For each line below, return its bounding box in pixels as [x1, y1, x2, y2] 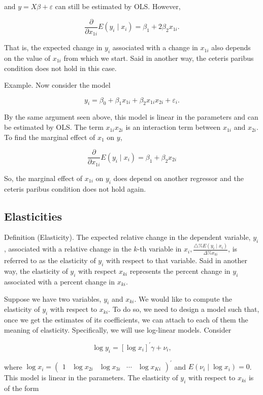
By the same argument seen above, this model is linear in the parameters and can [4, 112, 258, 122]
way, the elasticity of [4, 266, 68, 276]
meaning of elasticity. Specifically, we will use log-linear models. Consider [4, 324, 232, 335]
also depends [211, 42, 251, 53]
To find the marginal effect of [4, 131, 95, 142]
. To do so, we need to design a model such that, [108, 304, 259, 314]
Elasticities [4, 208, 62, 224]
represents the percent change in [129, 266, 231, 276]
